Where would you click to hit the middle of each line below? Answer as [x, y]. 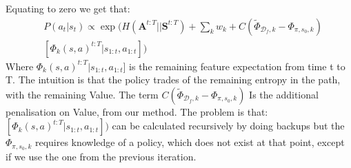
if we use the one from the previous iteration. [101, 157]
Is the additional [284, 94]
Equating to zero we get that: [68, 8]
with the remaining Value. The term [82, 94]
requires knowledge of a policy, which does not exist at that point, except [190, 142]
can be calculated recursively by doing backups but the [228, 126]
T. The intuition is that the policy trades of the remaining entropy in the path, [173, 80]
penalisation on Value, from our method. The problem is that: [137, 111]
